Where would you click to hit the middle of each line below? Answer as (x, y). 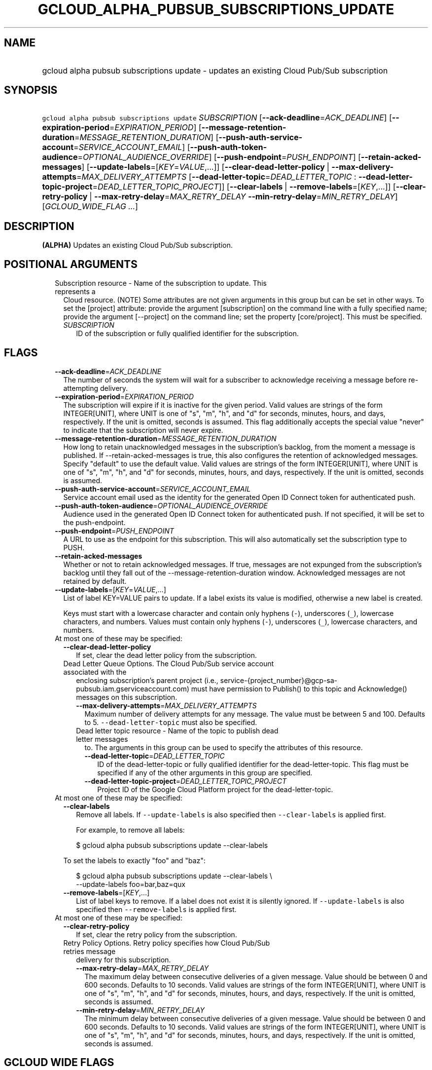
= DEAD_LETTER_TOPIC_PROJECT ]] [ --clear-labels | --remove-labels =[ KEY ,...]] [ (244, 187)
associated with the (95, 672)
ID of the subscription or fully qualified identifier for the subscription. (187, 334)
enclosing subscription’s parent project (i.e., (147, 680)
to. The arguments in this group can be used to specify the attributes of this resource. (224, 747)
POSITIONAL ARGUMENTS (71, 264)
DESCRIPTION (39, 226)
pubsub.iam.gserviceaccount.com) (133, 688)
